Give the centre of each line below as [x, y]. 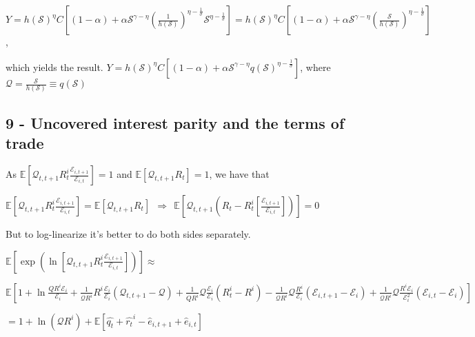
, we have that [239, 174]
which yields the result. [54, 67]
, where [315, 67]
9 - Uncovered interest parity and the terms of [175, 122]
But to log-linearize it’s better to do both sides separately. [128, 234]
